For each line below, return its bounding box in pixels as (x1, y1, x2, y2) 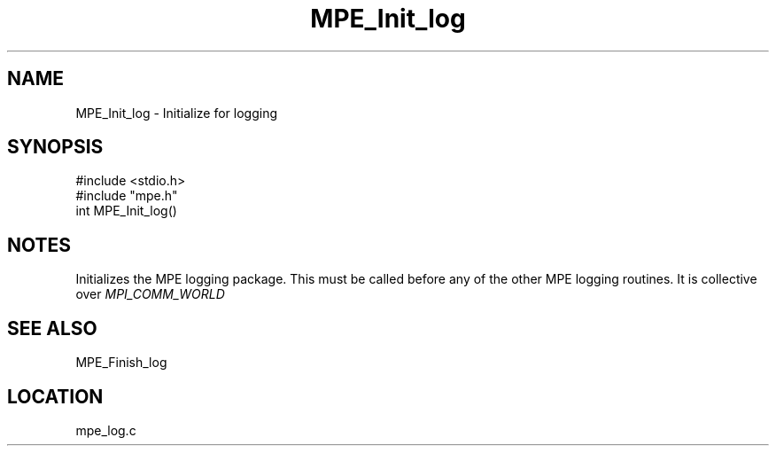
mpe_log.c (75, 422, 136, 438)
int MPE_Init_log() (75, 203, 177, 219)
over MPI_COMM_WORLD (75, 286, 225, 302)
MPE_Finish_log (75, 355, 167, 371)
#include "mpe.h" (75, 188, 178, 204)
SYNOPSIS (7, 136, 104, 159)
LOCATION (7, 385, 104, 408)
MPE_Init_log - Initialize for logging (75, 105, 278, 121)
